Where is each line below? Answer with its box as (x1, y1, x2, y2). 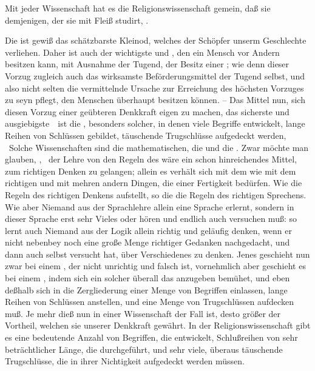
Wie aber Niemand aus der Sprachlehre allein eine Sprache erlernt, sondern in (5, 200, 294, 213)
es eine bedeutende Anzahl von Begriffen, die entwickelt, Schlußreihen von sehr (5, 331, 298, 344)
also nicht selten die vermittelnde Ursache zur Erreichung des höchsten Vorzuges (5, 81, 304, 94)
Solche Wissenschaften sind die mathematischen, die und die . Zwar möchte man (8, 141, 309, 153)
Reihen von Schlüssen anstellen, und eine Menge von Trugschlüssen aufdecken (5, 295, 294, 308)
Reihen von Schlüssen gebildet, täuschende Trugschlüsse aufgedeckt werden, (5, 129, 286, 141)
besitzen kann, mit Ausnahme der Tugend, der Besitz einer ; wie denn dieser (5, 58, 290, 70)
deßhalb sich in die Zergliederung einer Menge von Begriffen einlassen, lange (5, 283, 288, 296)
